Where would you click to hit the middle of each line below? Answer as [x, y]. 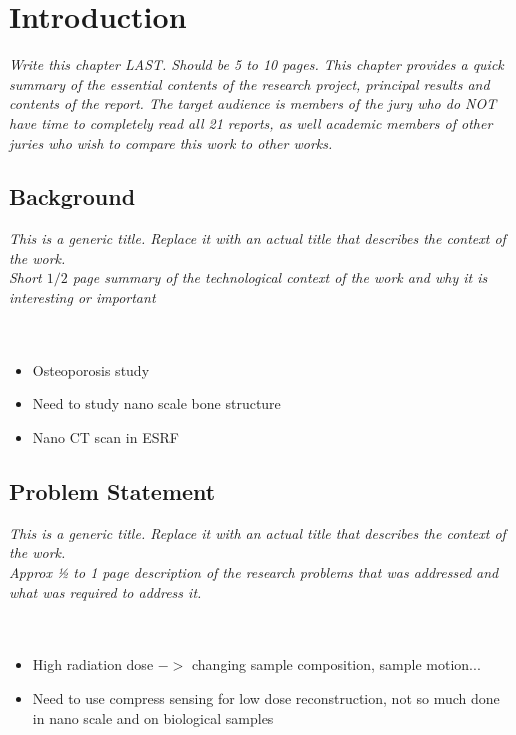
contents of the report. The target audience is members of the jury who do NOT [253, 103]
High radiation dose [93, 664]
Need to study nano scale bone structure [156, 403]
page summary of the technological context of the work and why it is [280, 277]
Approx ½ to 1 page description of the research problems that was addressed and [254, 572]
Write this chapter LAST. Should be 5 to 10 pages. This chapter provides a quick [256, 64]
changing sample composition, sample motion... [336, 664]
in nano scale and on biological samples [153, 717]
